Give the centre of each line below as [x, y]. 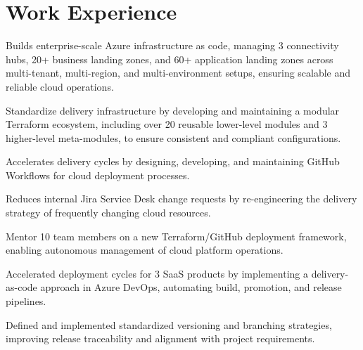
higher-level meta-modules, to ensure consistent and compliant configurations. [173, 137]
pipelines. [26, 301]
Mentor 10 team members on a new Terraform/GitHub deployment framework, [176, 236]
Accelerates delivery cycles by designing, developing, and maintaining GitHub [173, 161]
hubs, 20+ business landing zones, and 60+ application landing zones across [170, 59]
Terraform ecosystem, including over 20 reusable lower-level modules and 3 [167, 124]
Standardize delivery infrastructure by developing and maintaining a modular [173, 110]
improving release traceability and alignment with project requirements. [160, 338]
